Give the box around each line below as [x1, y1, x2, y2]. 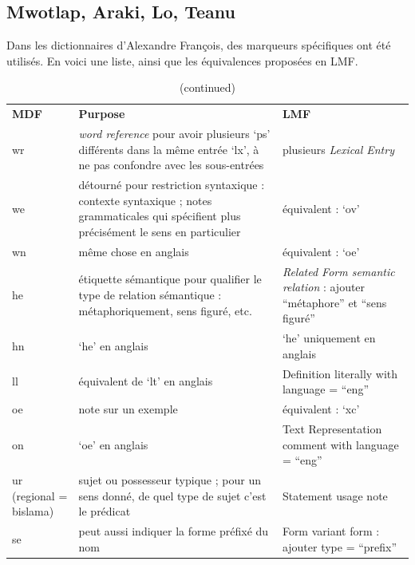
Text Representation [282, 420, 382, 437]
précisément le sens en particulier [78, 223, 241, 239]
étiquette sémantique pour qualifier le [78, 271, 262, 287]
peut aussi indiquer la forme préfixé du [78, 522, 269, 539]
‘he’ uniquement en [282, 330, 376, 346]
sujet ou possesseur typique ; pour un [78, 471, 261, 488]
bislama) [12, 503, 54, 520]
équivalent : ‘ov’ [282, 200, 360, 216]
